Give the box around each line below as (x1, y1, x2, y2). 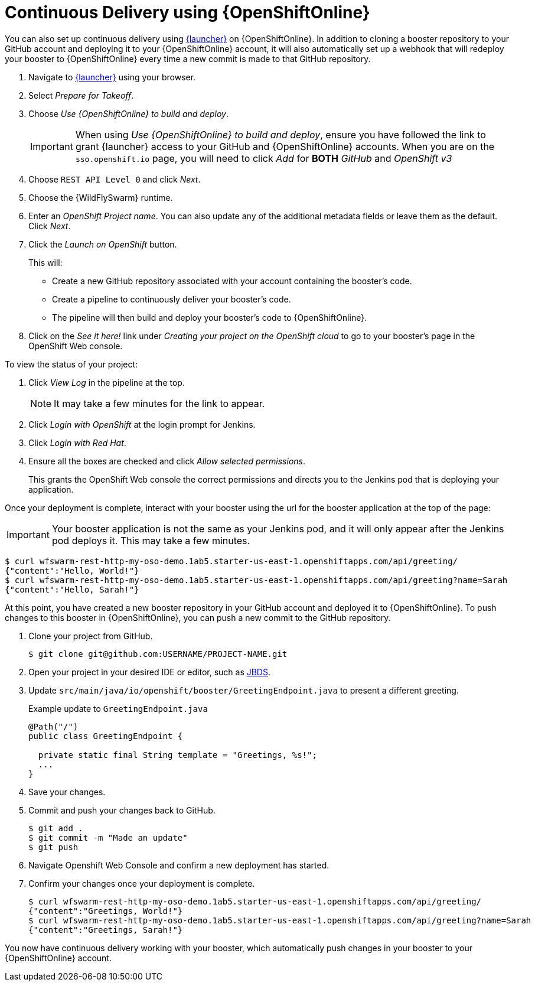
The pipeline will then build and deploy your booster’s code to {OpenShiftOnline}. (52, 312, 367, 323)
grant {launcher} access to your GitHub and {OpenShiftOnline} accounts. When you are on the (75, 140, 495, 152)
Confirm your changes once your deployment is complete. (28, 878, 255, 889)
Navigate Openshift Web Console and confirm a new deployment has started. (28, 860, 330, 870)
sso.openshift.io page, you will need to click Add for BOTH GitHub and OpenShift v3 (75, 152, 452, 164)
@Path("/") (28, 721, 79, 731)
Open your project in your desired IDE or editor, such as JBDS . (28, 666, 271, 677)
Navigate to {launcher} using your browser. (28, 71, 196, 82)
